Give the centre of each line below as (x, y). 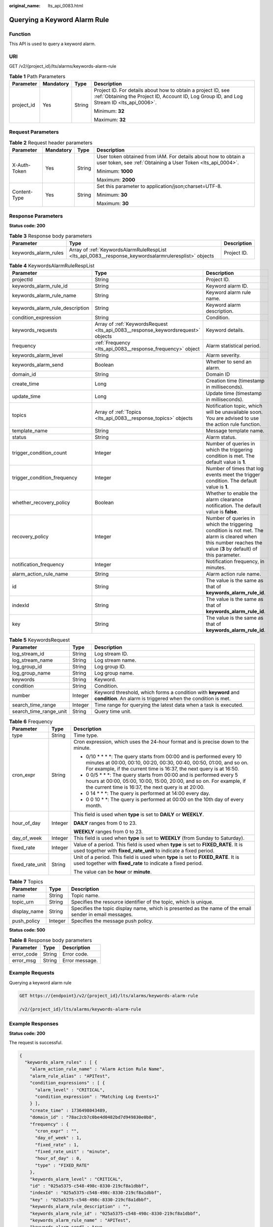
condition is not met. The (235, 531)
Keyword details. (225, 330)
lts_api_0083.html (66, 6)
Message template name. (235, 431)
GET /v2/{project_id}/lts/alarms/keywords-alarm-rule (63, 66)
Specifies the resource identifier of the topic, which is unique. (142, 902)
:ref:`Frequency (113, 343)
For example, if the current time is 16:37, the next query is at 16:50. (162, 769)
